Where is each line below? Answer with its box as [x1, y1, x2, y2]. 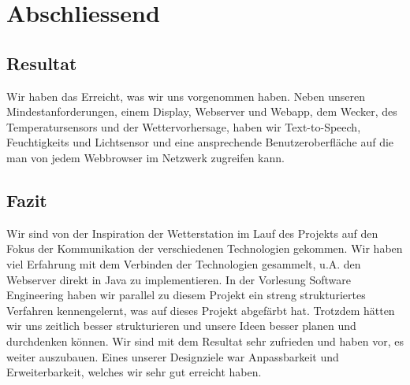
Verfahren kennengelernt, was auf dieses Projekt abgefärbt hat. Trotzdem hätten [6, 302, 395, 318]
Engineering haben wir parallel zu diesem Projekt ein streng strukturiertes [6, 287, 366, 303]
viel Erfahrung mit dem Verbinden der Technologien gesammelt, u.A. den [6, 255, 361, 272]
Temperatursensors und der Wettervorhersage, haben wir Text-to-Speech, [6, 118, 361, 135]
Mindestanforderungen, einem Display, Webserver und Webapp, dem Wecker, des [6, 103, 397, 120]
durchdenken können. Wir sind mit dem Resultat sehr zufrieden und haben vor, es [6, 332, 404, 349]
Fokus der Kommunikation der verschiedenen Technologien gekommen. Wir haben [6, 240, 403, 257]
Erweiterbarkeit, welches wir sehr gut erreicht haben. [6, 364, 262, 380]
